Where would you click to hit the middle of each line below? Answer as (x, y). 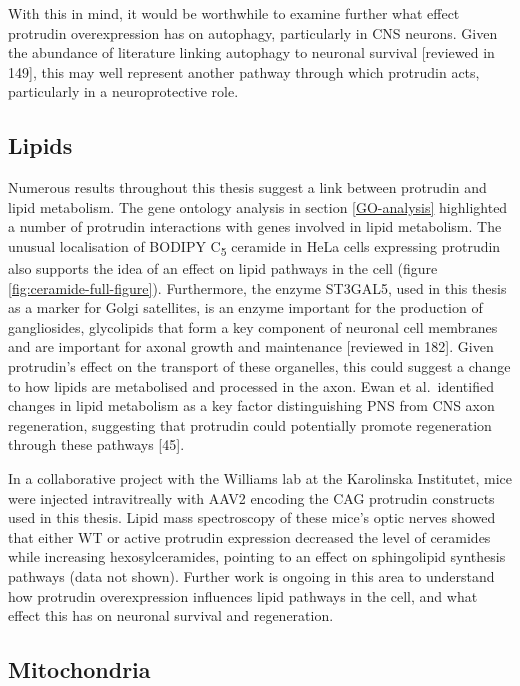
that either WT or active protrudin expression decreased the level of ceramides (249, 536)
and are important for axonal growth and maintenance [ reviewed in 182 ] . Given (251, 346)
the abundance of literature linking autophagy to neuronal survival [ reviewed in (251, 52)
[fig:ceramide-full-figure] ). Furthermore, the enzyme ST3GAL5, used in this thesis (257, 287)
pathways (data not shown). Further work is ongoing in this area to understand (251, 575)
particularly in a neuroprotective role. (123, 91)
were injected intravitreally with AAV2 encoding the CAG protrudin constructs (251, 497)
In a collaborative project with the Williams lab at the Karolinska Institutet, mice (260, 478)
